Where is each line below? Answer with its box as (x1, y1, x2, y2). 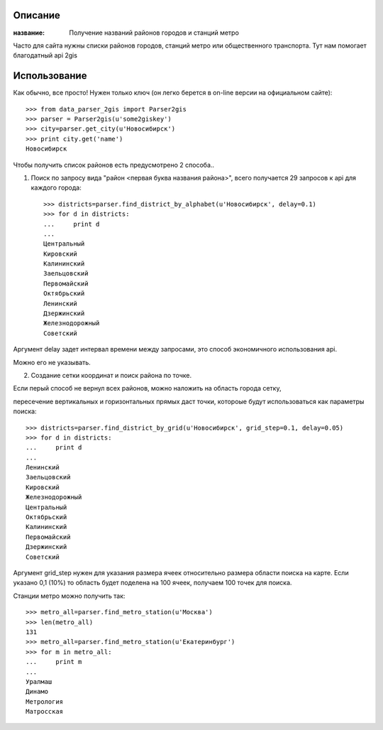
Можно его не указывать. (13, 358, 91, 366)
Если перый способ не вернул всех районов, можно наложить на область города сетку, (13, 384, 282, 393)
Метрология (26, 697, 64, 706)
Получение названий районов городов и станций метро (69, 28, 239, 37)
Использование (13, 70, 87, 82)
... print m (26, 658, 82, 666)
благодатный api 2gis (13, 51, 78, 60)
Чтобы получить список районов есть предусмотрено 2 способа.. (13, 160, 215, 169)
